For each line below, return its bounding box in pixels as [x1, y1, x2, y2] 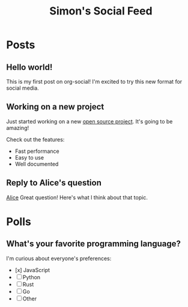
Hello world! [6, 62, 53, 72]
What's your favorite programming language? [6, 239, 181, 249]
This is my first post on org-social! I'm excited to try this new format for [6, 78, 183, 85]
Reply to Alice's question [6, 178, 102, 188]
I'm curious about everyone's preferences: [6, 255, 112, 262]
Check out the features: [6, 135, 65, 143]
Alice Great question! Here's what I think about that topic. [6, 194, 148, 201]
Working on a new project [6, 102, 105, 112]
